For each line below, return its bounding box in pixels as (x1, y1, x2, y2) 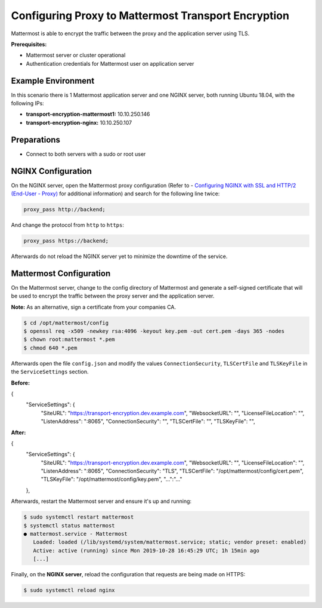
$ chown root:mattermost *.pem (23, 336, 116, 343)
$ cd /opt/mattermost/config (23, 320, 109, 326)
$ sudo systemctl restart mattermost (23, 514, 134, 521)
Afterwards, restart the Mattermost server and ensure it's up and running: (11, 498, 192, 505)
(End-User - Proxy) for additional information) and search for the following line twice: (11, 190, 220, 197)
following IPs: (11, 100, 44, 107)
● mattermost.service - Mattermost (23, 530, 128, 537)
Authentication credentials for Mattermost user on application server (26, 60, 194, 67)
